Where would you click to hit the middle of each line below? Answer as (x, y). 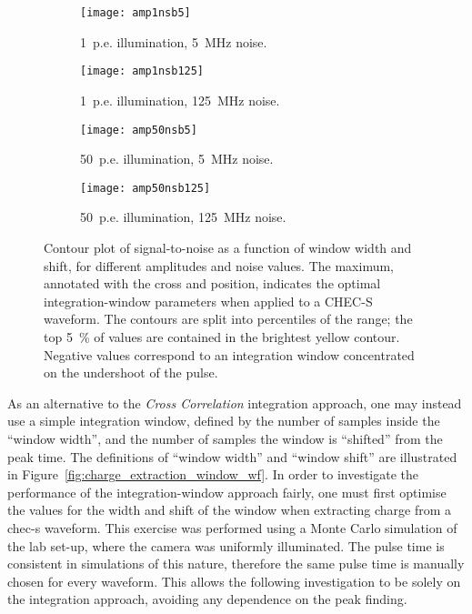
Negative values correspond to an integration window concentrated (229, 354)
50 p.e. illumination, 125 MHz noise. (183, 217)
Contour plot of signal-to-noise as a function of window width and (228, 247)
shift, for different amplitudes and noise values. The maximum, (219, 265)
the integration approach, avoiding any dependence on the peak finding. (207, 599)
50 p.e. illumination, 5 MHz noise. (177, 159)
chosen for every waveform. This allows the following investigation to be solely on (234, 581)
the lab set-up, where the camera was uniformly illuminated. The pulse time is (226, 545)
